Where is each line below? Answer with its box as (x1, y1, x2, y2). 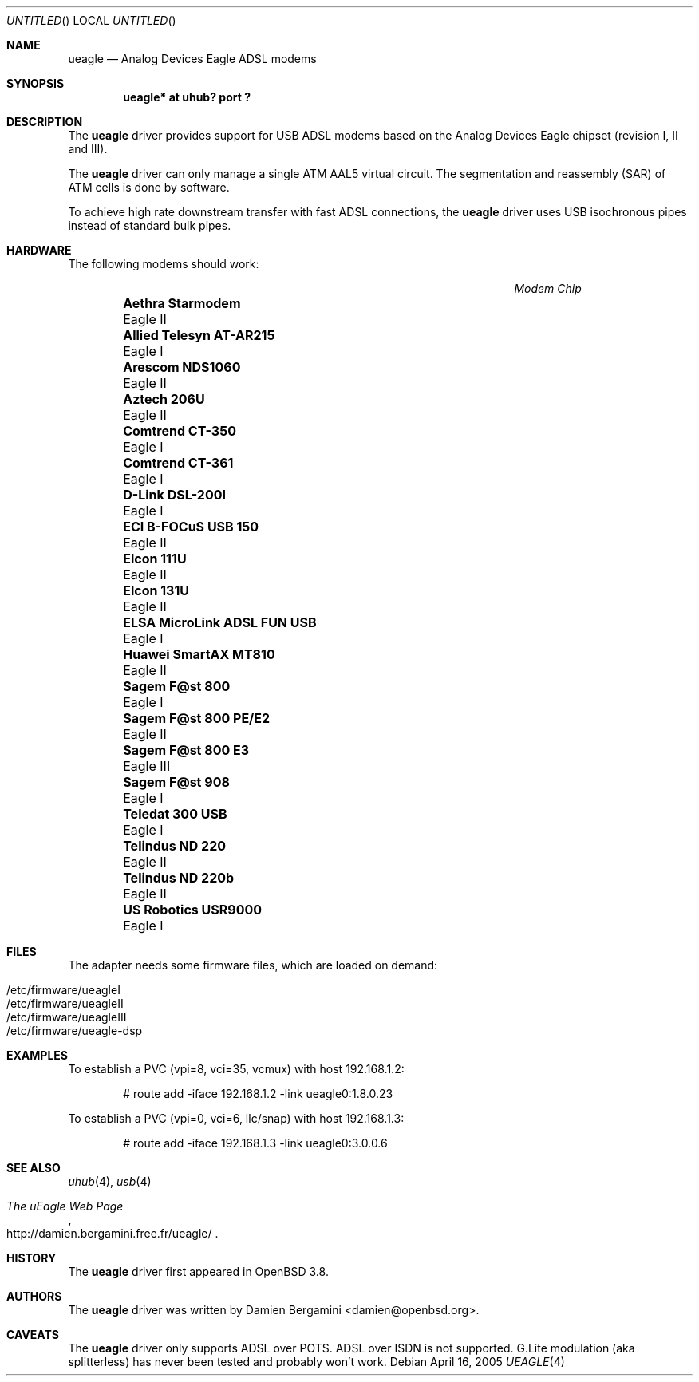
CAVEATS (6, 1328, 59, 1341)
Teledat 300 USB (123, 806, 227, 822)
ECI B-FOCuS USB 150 (123, 519, 259, 535)
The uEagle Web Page (6, 1199, 124, 1213)
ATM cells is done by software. (68, 180, 230, 194)
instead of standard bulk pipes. (68, 219, 231, 232)
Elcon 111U (123, 551, 187, 567)
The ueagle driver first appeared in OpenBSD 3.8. (68, 1265, 329, 1278)
